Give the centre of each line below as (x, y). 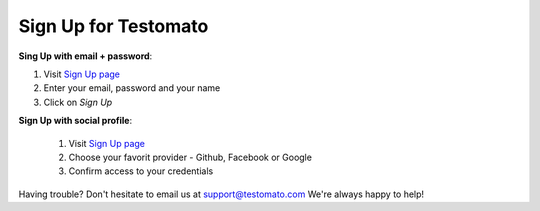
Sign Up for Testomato (113, 26)
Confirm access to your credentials (141, 171)
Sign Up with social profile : (75, 121)
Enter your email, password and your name (132, 88)
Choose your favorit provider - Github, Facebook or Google (190, 157)
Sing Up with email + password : (85, 56)
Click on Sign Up (78, 102)
